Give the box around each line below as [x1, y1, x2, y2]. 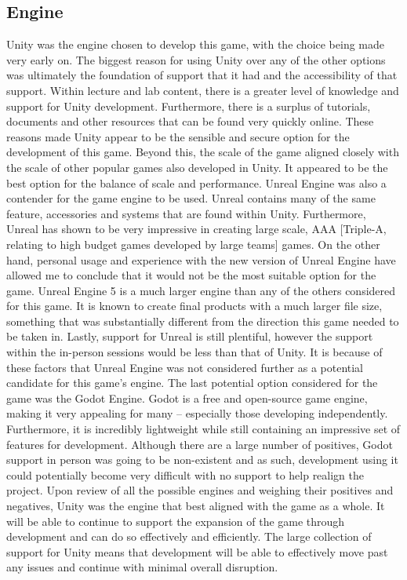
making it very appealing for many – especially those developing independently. [6, 405, 388, 421]
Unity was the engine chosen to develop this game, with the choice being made [6, 36, 385, 53]
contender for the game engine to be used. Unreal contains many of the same [6, 190, 376, 206]
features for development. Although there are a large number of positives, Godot [6, 436, 393, 452]
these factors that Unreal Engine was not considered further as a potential [6, 359, 363, 375]
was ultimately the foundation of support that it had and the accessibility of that [6, 67, 398, 83]
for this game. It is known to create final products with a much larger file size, [6, 297, 383, 314]
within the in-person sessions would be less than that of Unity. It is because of [6, 344, 383, 360]
